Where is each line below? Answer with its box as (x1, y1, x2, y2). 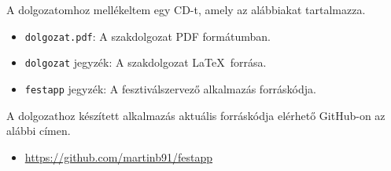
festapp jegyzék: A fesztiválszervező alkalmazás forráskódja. (24, 80, 316, 96)
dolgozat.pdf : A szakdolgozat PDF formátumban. (24, 27, 271, 44)
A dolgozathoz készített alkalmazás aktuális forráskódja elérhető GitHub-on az (6, 107, 385, 123)
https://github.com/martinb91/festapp (24, 148, 213, 165)
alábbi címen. (6, 122, 71, 139)
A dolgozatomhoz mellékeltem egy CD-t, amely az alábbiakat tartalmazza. (6, 2, 366, 17)
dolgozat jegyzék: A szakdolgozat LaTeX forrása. (24, 54, 267, 71)
